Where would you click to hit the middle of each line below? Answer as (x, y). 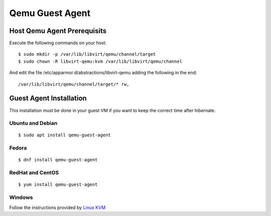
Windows (21, 197)
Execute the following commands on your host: (58, 43)
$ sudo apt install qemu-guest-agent (65, 135)
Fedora (18, 148)
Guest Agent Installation (48, 98)
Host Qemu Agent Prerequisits (58, 31)
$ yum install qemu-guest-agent (58, 185)
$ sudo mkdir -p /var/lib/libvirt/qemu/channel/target (87, 54)
